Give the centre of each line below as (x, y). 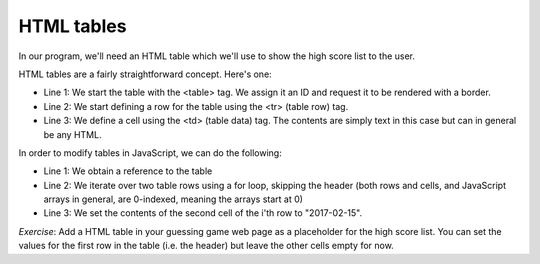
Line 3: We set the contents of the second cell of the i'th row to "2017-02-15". (203, 213)
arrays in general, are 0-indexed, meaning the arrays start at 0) (173, 199)
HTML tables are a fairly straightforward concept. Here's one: (145, 74)
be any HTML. (72, 134)
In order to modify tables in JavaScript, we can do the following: (150, 152)
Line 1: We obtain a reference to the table (128, 171)
